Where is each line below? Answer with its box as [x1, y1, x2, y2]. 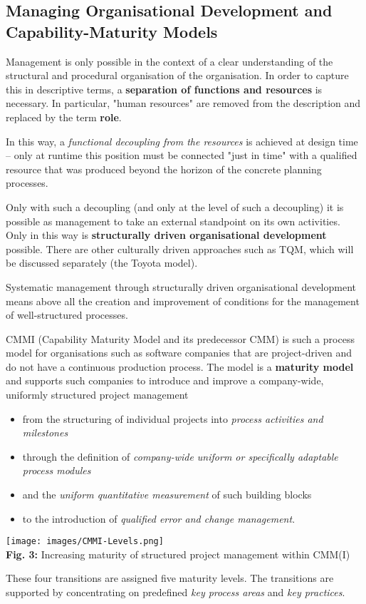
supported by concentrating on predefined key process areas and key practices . [6, 585, 345, 600]
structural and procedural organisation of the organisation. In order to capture [6, 68, 349, 83]
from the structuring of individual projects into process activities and [22, 411, 323, 426]
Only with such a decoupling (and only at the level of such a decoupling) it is [6, 199, 344, 214]
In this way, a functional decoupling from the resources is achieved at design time [6, 133, 358, 148]
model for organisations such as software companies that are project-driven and [6, 345, 352, 360]
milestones [22, 425, 68, 440]
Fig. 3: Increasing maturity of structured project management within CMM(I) [6, 546, 350, 561]
